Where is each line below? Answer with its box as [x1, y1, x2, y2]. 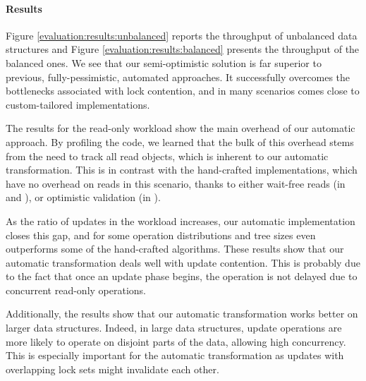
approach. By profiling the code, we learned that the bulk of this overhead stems [6, 134, 354, 149]
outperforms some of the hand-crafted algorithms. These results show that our [6, 241, 344, 256]
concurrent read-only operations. [6, 282, 146, 297]
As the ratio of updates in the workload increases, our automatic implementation [6, 213, 355, 228]
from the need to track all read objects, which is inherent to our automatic [6, 148, 329, 163]
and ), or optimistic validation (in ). [6, 190, 161, 205]
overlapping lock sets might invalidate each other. [6, 361, 219, 376]
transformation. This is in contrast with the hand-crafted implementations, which [6, 162, 358, 177]
